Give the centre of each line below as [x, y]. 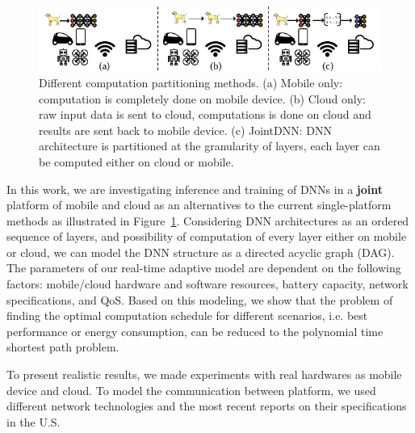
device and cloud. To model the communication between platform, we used [191, 390]
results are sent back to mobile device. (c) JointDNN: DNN [185, 130]
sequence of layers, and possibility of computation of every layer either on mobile [207, 236]
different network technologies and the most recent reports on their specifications [207, 406]
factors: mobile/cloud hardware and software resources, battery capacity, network [207, 284]
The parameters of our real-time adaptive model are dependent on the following [204, 268]
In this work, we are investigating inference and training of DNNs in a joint [195, 189]
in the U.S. [34, 421]
